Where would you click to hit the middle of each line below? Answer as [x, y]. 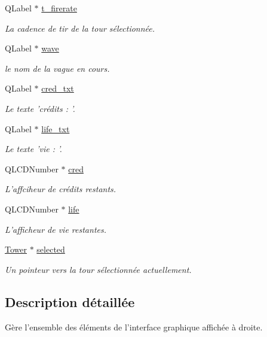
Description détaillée [70, 301]
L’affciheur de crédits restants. [61, 189]
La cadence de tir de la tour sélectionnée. [80, 28]
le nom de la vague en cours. [57, 68]
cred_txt [58, 88]
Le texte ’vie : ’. [33, 149]
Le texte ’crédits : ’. [40, 108]
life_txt [56, 128]
